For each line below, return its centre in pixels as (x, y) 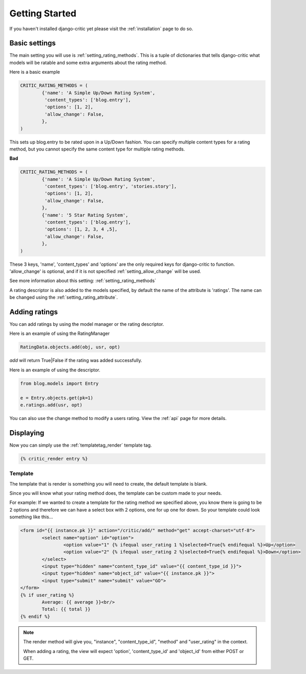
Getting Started (43, 13)
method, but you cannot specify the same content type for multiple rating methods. (97, 149)
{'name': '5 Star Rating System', (85, 215)
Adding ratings (34, 312)
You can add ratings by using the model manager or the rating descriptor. (87, 324)
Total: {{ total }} (66, 609)
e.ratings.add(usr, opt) (51, 405)
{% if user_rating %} (47, 595)
